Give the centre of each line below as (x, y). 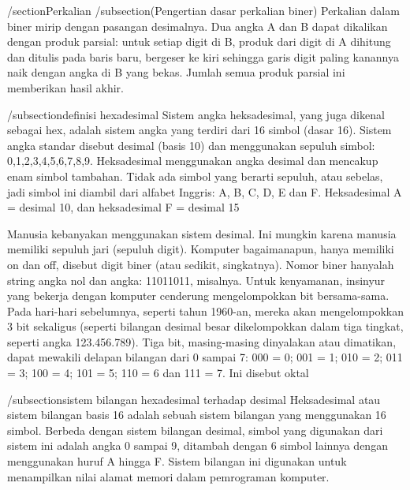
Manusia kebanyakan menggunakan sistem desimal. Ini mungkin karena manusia (202, 233)
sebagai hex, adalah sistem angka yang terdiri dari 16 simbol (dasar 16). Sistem (199, 130)
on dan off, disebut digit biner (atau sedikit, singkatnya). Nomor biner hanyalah (201, 264)
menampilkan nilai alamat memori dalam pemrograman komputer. (168, 476)
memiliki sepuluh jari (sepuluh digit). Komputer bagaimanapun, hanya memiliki (201, 249)
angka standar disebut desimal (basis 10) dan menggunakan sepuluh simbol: (191, 145)
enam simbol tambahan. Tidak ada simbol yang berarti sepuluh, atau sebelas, (195, 176)
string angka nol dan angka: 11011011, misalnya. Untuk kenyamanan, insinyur (196, 280)
